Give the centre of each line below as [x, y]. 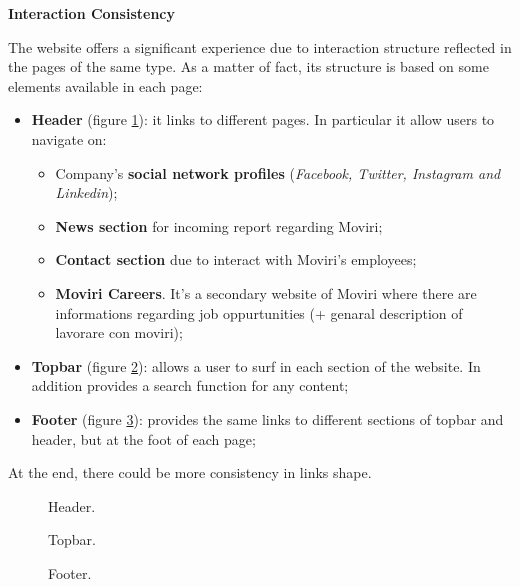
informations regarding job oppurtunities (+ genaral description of [259, 312]
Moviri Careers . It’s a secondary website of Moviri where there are [266, 292]
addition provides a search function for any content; [190, 385]
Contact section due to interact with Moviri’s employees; [236, 259]
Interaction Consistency [91, 13]
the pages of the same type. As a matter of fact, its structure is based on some [248, 66]
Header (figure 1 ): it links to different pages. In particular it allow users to [263, 119]
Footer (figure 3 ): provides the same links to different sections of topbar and [267, 418]
